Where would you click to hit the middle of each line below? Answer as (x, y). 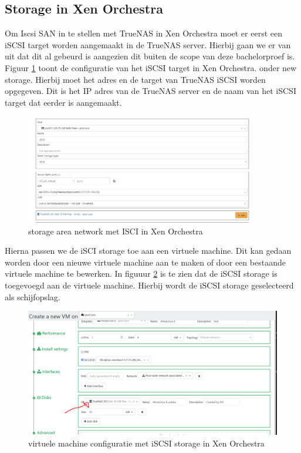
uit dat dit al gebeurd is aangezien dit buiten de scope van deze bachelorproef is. (150, 56)
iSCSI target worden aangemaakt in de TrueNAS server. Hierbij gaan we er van (148, 44)
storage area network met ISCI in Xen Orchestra (116, 231)
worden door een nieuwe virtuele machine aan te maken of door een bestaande (145, 262)
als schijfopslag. (33, 296)
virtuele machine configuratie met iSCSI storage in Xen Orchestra (146, 443)
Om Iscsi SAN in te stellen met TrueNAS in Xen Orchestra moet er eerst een (143, 33)
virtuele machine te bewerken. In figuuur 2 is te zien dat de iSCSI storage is (141, 274)
